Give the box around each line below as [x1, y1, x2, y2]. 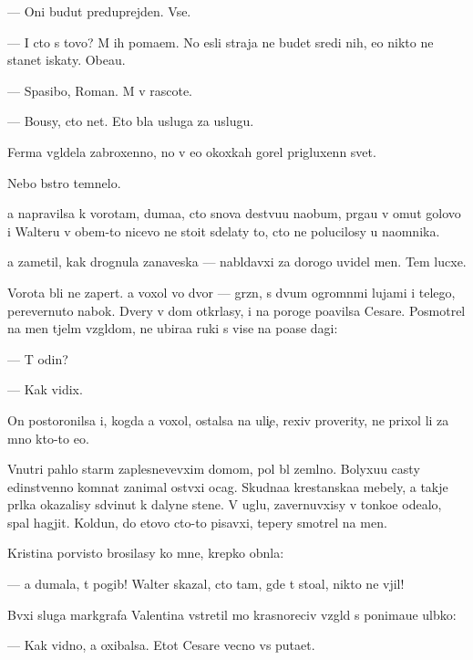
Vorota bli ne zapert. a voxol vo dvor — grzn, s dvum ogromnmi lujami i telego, [7, 282, 456, 301]
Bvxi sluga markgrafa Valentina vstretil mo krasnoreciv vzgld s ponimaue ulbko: [7, 604, 457, 623]
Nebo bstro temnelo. [7, 173, 121, 192]
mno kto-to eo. [7, 428, 89, 447]
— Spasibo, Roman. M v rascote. [7, 80, 192, 100]
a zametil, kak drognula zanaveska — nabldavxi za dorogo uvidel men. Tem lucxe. [7, 252, 467, 271]
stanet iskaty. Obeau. [7, 50, 126, 69]
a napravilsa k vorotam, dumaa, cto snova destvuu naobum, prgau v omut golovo [7, 204, 461, 223]
